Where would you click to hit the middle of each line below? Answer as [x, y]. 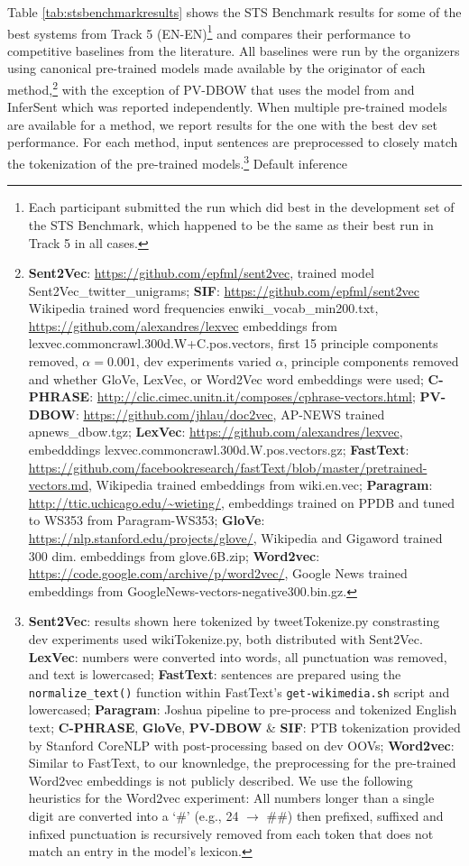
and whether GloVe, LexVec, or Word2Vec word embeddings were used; [226, 378]
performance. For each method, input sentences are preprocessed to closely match [233, 142]
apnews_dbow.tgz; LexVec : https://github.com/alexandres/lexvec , [216, 432]
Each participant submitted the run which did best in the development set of [241, 207]
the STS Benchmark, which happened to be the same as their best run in [231, 224]
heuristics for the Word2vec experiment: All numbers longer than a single [231, 798]
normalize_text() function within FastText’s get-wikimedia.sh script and [239, 691]
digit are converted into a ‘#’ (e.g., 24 [133, 815]
